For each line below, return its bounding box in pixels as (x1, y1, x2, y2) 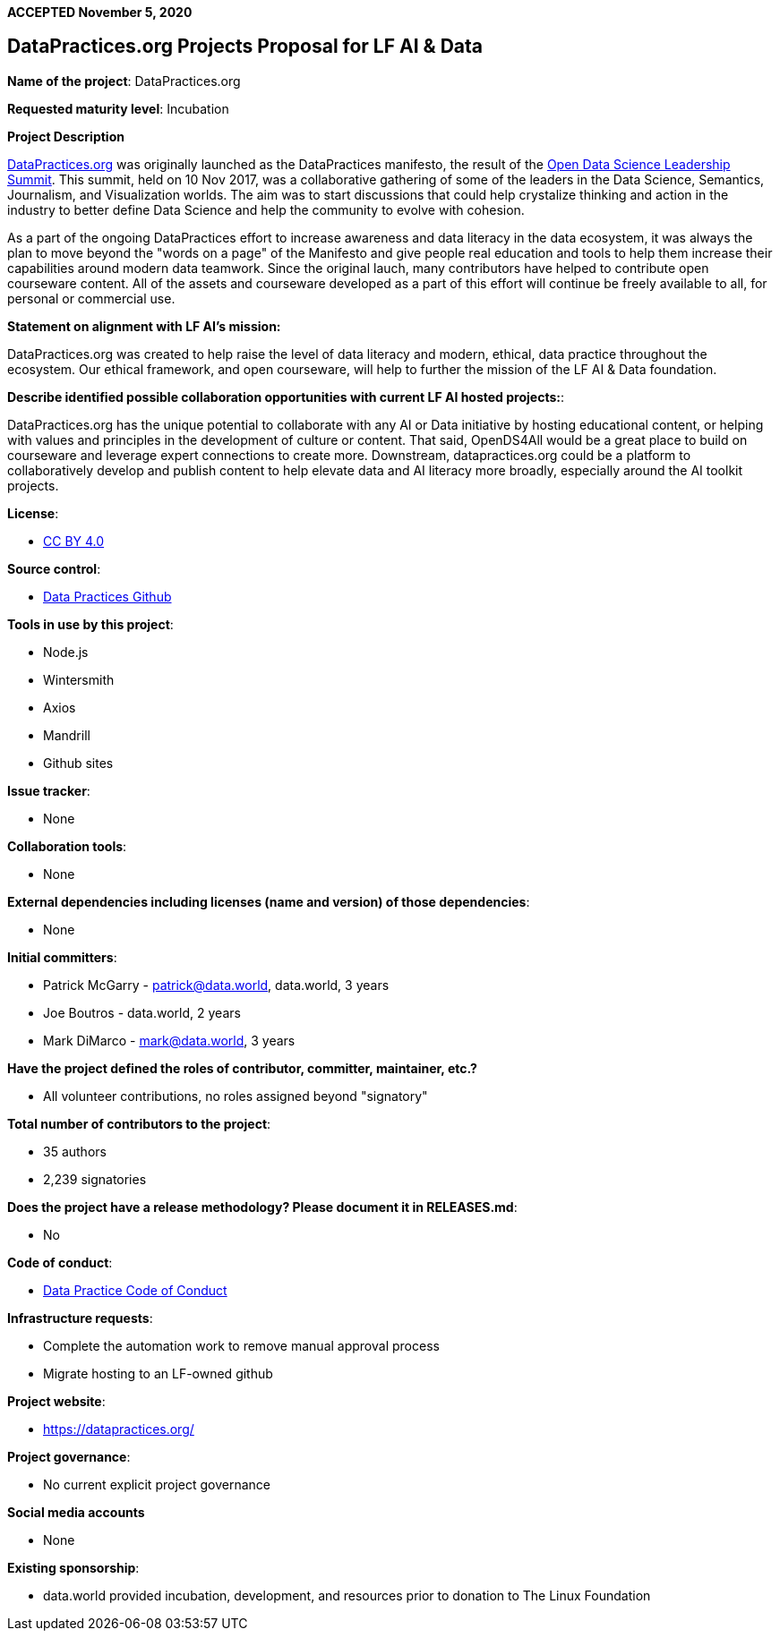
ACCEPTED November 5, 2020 (7, 4, 193, 20)
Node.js (43, 644, 89, 660)
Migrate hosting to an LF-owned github (43, 1365, 273, 1381)
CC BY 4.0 (43, 533, 105, 549)
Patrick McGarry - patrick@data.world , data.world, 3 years (43, 977, 390, 993)
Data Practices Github (43, 588, 172, 604)
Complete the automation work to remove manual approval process (43, 1337, 440, 1353)
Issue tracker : (7, 782, 90, 798)
